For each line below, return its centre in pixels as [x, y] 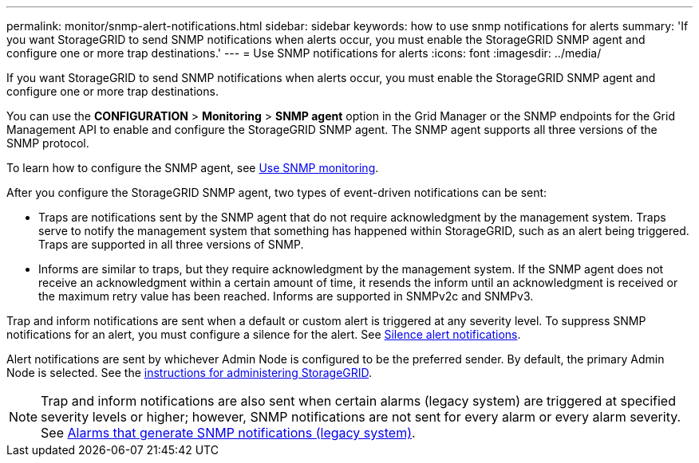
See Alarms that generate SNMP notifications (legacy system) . [228, 433]
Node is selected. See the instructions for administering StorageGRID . [190, 373]
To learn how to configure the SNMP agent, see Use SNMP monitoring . [193, 168]
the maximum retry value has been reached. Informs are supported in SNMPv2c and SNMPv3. [286, 296]
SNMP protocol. [48, 143]
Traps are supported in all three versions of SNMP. [171, 244]
